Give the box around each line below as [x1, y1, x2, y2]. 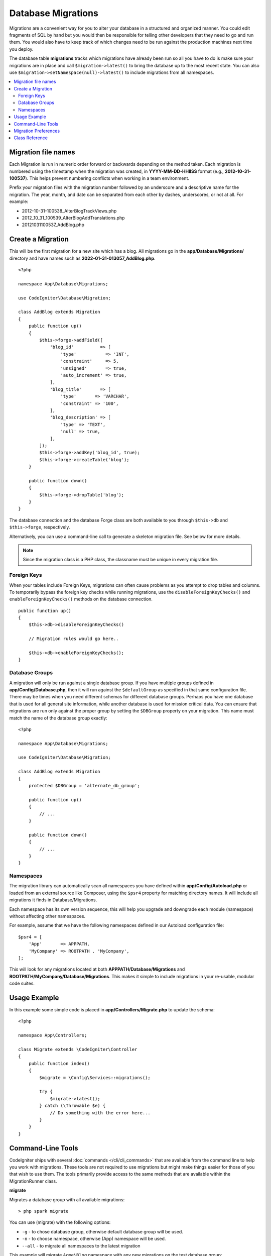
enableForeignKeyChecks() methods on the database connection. [9, 596, 153, 602]
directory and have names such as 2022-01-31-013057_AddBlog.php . [9, 255, 156, 261]
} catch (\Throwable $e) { [39, 1103, 106, 1109]
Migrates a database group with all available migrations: [9, 1196, 125, 1203]
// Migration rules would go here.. [28, 636, 119, 642]
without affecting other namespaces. [9, 913, 85, 919]
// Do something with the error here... [50, 1110, 151, 1115]
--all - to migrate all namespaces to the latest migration [22, 1242, 141, 1248]
